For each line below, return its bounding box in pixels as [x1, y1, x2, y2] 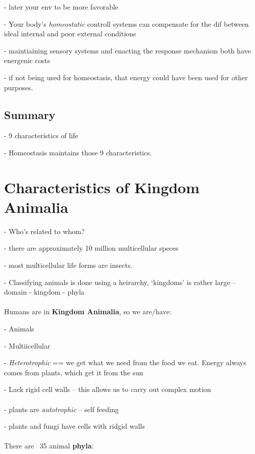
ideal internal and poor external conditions [4, 28, 136, 39]
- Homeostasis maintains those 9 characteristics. [4, 147, 152, 157]
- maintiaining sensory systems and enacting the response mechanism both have [4, 45, 251, 55]
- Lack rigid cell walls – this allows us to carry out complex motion [4, 384, 211, 394]
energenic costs [4, 55, 50, 66]
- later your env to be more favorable [4, 2, 119, 12]
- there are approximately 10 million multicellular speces [4, 243, 179, 253]
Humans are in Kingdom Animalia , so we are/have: [4, 306, 172, 317]
